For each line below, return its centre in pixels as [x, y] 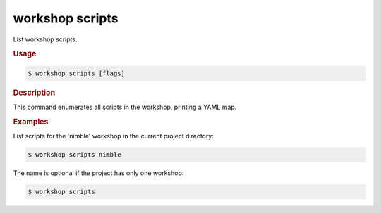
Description [34, 93]
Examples [31, 122]
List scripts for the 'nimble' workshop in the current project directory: [114, 136]
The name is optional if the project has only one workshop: [98, 173]
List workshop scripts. [45, 39]
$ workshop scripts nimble [74, 155]
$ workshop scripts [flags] [76, 73]
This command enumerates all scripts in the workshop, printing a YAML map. [125, 107]
